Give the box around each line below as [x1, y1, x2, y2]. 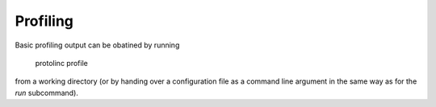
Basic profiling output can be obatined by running [15, 40, 180, 50]
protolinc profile [35, 58, 88, 68]
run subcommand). [15, 88, 78, 97]
